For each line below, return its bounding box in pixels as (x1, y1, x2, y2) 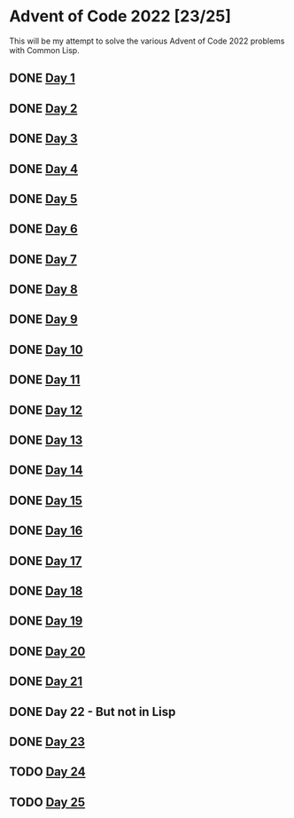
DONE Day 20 (9, 643, 86, 658)
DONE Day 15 (9, 492, 82, 507)
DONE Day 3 (9, 131, 78, 146)
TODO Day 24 (9, 765, 86, 780)
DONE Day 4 (9, 161, 78, 177)
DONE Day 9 (9, 312, 78, 327)
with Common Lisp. (9, 44, 80, 55)
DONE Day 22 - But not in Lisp (9, 704, 176, 720)
